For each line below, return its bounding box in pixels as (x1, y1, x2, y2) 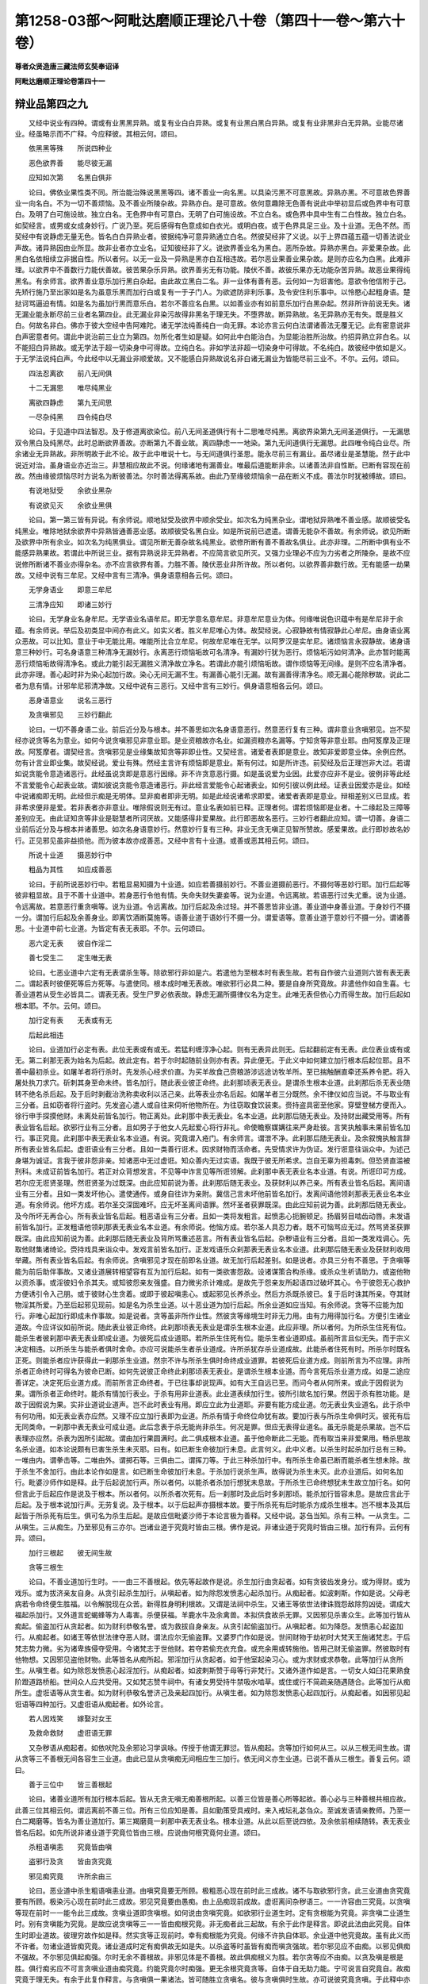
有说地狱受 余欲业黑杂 (28, 486, 113, 495)
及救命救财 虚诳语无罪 (28, 1728, 113, 1738)
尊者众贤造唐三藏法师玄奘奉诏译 (14, 62, 119, 71)
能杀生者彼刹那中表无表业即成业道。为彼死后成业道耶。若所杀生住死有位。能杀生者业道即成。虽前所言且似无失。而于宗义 (14, 1333, 411, 1343)
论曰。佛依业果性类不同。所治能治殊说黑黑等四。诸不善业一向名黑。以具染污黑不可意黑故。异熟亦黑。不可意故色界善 (28, 187, 411, 197)
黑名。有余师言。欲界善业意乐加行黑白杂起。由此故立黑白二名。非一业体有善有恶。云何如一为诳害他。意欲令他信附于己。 (14, 276, 411, 286)
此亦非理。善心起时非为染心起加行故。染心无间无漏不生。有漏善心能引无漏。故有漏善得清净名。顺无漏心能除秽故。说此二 (14, 670, 411, 679)
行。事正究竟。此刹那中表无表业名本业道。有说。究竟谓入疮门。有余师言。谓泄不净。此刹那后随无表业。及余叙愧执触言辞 (14, 1133, 411, 1143)
